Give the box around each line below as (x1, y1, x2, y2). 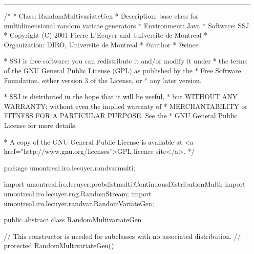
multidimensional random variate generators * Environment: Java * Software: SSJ (4, 20, 249, 30)
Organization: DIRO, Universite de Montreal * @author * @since (4, 39, 199, 49)
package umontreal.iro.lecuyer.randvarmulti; (4, 162, 135, 172)
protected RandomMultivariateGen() (4, 240, 114, 251)
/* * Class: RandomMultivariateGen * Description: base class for (4, 11, 199, 21)
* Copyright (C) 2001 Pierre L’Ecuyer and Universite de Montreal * (4, 30, 208, 40)
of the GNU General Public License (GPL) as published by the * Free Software (4, 65, 241, 75)
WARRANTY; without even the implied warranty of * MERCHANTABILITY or (4, 101, 248, 111)
